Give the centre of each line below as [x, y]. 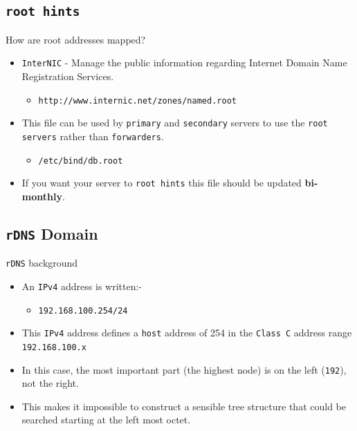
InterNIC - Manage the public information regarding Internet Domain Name [184, 63]
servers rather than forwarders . [93, 136]
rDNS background [42, 263]
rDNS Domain [52, 233]
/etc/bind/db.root [81, 161]
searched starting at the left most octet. [106, 420]
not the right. [50, 383]
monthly [42, 196]
